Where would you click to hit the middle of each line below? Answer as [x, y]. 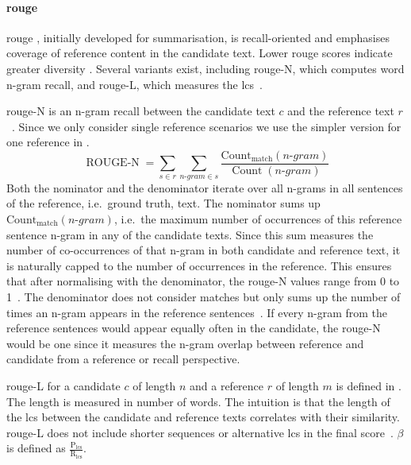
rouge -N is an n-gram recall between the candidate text [141, 111]
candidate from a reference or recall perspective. [123, 359]
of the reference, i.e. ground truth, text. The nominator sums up [163, 203]
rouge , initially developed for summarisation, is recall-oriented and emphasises [198, 37]
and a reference [227, 385]
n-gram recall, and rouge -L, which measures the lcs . [134, 84]
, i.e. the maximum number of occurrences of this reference [258, 219]
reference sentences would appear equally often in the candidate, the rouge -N [194, 328]
